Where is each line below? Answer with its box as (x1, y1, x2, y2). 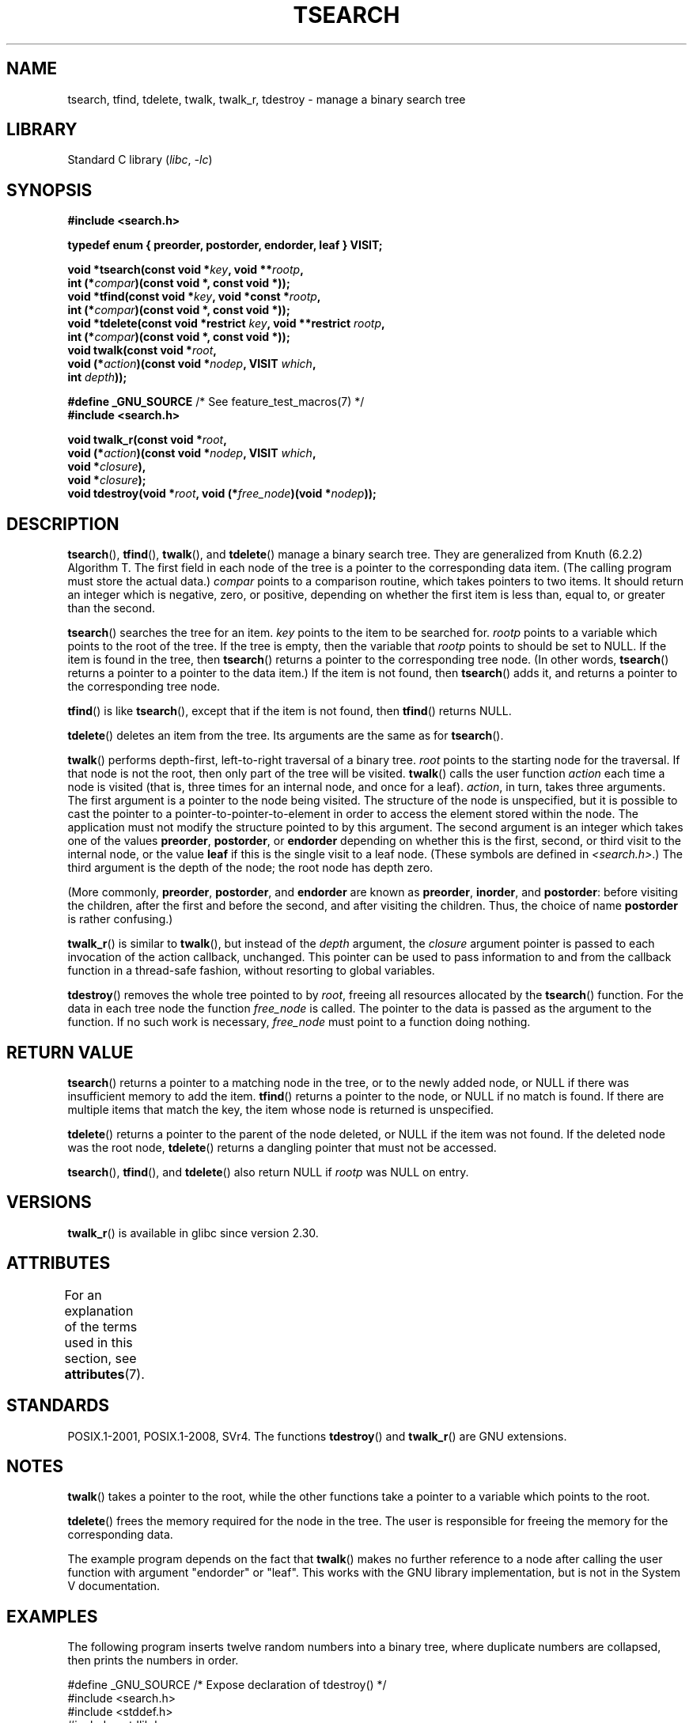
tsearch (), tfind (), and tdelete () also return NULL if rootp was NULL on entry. (67, 1164, 469, 1179)
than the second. (67, 601, 156, 615)
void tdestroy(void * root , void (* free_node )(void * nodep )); (67, 487, 377, 501)
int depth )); (67, 370, 127, 384)
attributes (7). (64, 1365, 145, 1382)
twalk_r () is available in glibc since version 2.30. (67, 1225, 319, 1240)
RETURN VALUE (6, 1042, 134, 1062)
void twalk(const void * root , (67, 343, 218, 358)
